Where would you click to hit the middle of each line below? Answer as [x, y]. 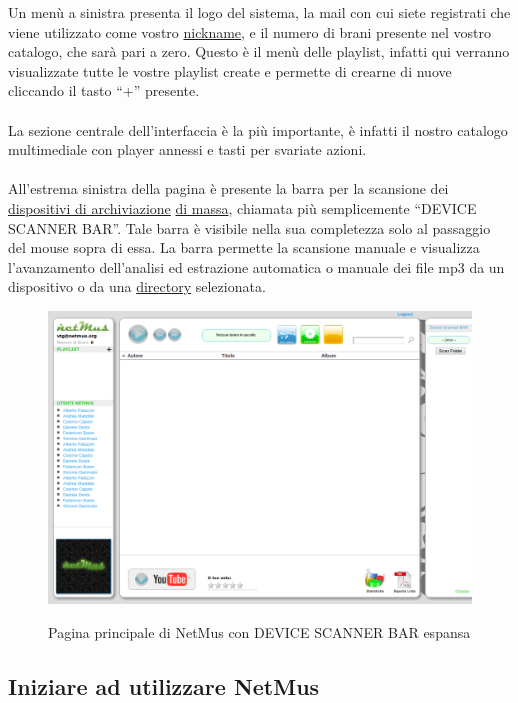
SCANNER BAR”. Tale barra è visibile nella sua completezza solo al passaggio [249, 227]
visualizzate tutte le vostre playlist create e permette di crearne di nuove [230, 70]
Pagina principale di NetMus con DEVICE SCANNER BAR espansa [259, 631]
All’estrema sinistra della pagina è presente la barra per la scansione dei [228, 188]
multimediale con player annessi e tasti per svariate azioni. [187, 149]
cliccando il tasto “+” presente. [104, 90]
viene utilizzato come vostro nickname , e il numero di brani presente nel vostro [250, 31]
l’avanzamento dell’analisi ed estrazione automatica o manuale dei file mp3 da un [256, 266]
